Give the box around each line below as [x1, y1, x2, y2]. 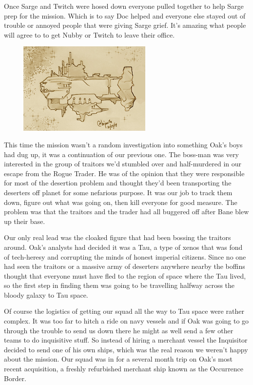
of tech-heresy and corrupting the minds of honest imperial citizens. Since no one [4, 251, 246, 262]
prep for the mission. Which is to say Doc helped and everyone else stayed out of [4, 10, 246, 20]
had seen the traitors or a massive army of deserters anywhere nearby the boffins [4, 261, 245, 271]
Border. [4, 373, 26, 383]
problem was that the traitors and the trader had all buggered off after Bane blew [4, 206, 249, 217]
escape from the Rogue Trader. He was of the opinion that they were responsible [4, 168, 245, 178]
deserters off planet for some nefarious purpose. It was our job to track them [4, 187, 233, 197]
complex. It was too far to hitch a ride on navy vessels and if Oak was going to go [4, 316, 249, 326]
